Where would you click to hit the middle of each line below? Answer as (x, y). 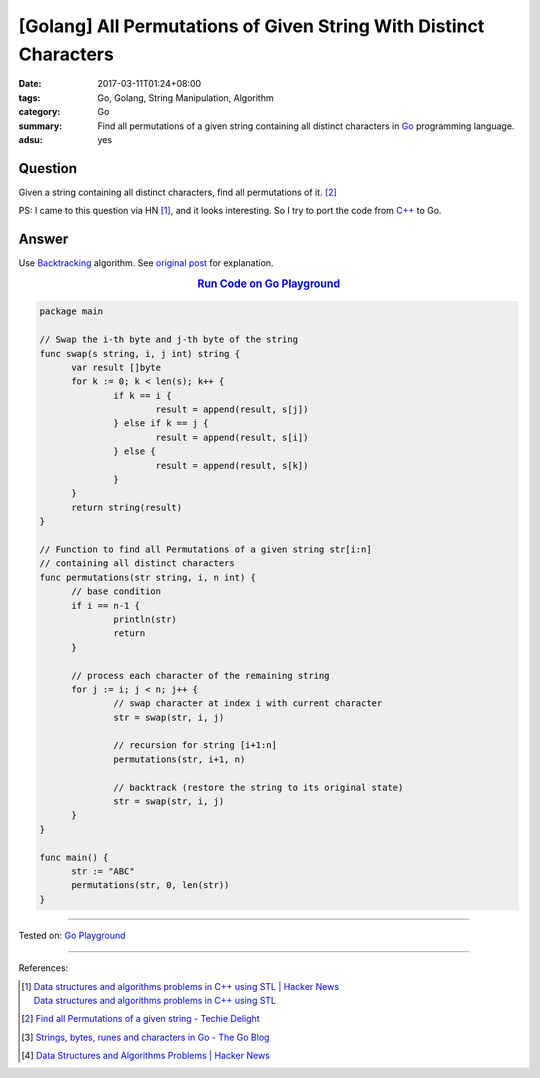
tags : (29, 97)
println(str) (145, 619)
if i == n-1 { (105, 605)
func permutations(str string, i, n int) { (148, 577)
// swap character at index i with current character (248, 703)
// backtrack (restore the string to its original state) (258, 787)
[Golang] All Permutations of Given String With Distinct (251, 26)
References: (43, 968)
